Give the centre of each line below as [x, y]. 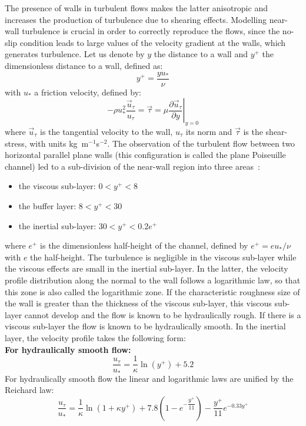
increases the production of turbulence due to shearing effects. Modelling [136, 19]
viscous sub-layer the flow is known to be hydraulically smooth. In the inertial [145, 326]
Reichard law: [29, 390]
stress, [16, 143]
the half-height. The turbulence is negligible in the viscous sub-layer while [163, 257]
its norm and [209, 132]
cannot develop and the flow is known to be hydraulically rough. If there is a [163, 314]
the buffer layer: [47, 205]
